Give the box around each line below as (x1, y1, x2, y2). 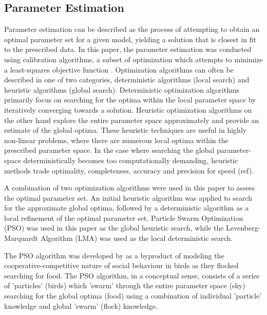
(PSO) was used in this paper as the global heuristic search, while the (4, 222, 224, 233)
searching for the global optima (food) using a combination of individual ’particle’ (4, 290, 262, 301)
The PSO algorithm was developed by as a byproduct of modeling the (4, 250, 224, 260)
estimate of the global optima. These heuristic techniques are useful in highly (4, 125, 247, 135)
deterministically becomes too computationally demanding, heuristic (23, 154, 238, 165)
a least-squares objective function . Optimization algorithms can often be (4, 64, 234, 75)
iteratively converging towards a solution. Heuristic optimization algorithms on (4, 104, 252, 115)
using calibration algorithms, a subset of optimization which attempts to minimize (4, 54, 263, 64)
